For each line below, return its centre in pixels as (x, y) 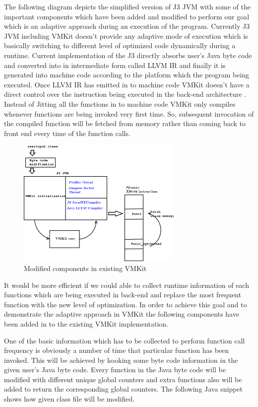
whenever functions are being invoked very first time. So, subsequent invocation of (129, 113)
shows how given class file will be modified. (69, 399)
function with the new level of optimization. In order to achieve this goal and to (126, 304)
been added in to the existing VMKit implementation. (86, 323)
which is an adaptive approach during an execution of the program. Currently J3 (127, 26)
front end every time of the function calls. (67, 133)
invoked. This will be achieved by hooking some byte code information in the (121, 360)
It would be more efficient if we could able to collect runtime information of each (127, 285)
